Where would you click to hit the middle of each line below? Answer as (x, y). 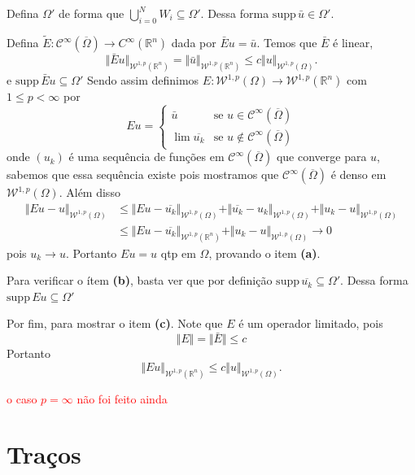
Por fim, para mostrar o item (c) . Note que (115, 323)
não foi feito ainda (122, 398)
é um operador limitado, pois (311, 323)
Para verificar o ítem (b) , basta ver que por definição (140, 280)
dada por (194, 43)
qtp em (178, 253)
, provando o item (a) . (264, 253)
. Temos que (287, 43)
